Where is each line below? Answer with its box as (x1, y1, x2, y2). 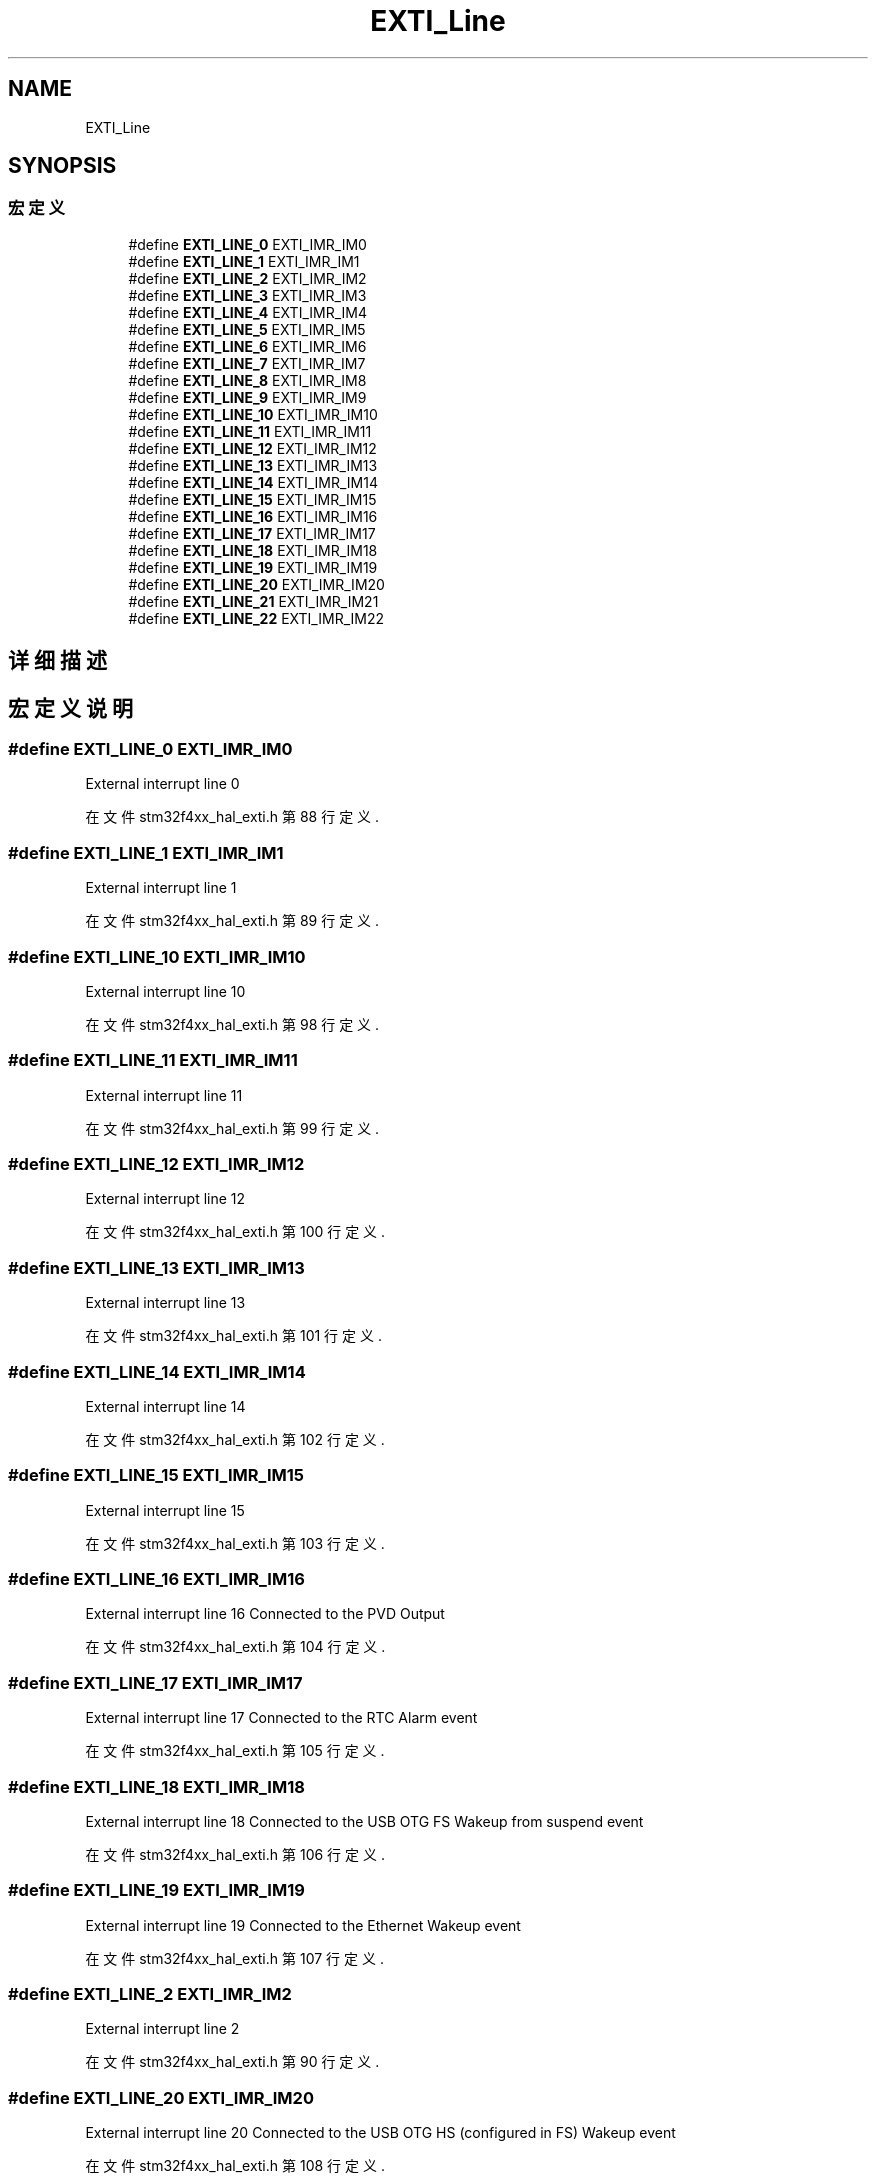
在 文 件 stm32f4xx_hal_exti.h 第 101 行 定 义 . (85, 1327, 382, 1345)
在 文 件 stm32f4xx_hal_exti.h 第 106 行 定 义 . (85, 1845, 385, 1863)
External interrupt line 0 (85, 775, 240, 793)
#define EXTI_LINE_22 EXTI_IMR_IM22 (128, 609, 384, 627)
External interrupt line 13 (85, 1294, 246, 1312)
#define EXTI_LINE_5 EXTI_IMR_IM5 (128, 320, 366, 338)
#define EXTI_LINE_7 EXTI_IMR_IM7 (128, 354, 366, 372)
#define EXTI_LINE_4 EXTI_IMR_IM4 (128, 303, 367, 321)
